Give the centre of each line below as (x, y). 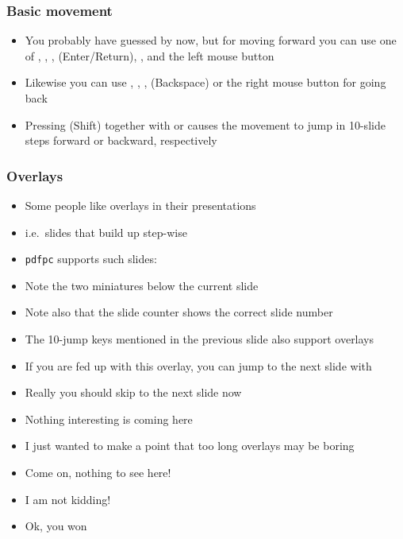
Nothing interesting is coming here (109, 419)
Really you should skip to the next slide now (133, 392)
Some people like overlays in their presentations (140, 205)
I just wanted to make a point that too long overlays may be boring (190, 446)
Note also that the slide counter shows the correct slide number (179, 312)
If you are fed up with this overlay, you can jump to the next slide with (198, 365)
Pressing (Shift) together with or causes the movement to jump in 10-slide (205, 124)
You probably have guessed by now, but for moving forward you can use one (211, 40)
